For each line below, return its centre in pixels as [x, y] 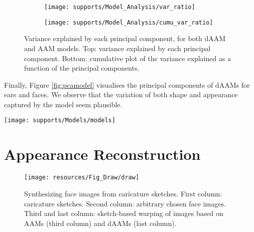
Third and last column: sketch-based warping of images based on [124, 213]
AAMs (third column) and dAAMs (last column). [100, 223]
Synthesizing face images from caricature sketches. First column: [123, 193]
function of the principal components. [82, 68]
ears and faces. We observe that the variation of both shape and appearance [121, 94]
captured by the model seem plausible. [63, 104]
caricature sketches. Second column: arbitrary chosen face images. [125, 203]
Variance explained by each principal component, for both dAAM [125, 38]
